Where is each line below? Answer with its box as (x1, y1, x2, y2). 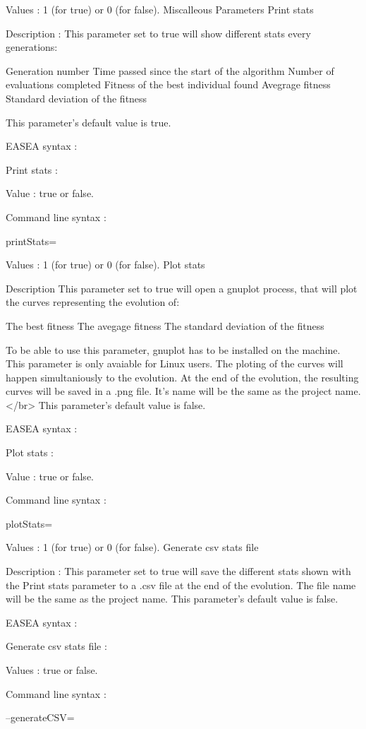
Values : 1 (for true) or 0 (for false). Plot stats (6, 257, 205, 272)
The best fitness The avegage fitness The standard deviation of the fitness (6, 318, 324, 333)
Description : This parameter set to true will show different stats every (6, 25, 311, 40)
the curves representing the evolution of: (6, 295, 180, 309)
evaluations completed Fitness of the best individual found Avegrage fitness (6, 77, 331, 92)
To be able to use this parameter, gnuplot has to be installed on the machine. (6, 342, 341, 357)
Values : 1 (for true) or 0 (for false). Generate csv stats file (6, 540, 259, 555)
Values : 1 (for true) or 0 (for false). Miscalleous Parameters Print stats (6, 2, 314, 16)
